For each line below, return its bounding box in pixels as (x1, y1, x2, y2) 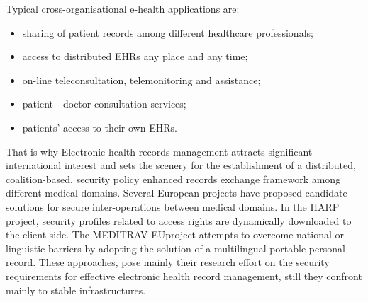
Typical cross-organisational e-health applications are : (6, 1, 240, 16)
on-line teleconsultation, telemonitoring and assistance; (22, 72, 261, 87)
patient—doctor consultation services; (22, 96, 186, 111)
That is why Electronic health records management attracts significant (6, 144, 313, 158)
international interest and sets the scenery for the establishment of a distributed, (6, 158, 356, 173)
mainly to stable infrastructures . (6, 282, 146, 297)
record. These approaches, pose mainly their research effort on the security (6, 255, 330, 269)
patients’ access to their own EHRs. (22, 120, 177, 134)
